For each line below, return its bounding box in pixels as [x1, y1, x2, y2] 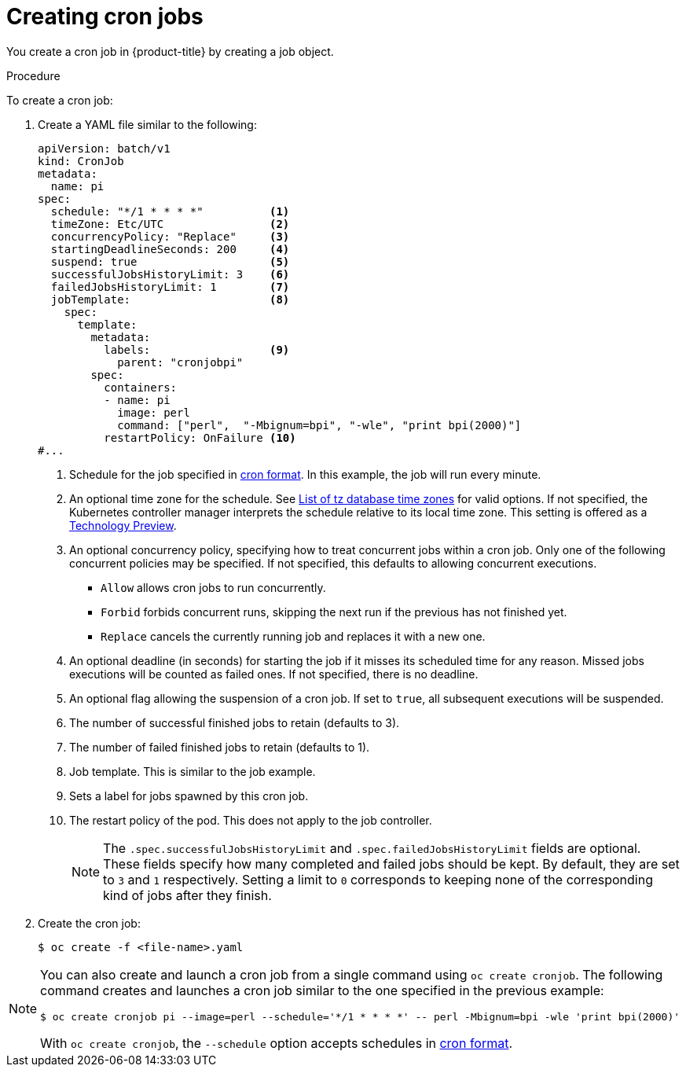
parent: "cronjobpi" [117, 355, 244, 369]
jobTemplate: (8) [50, 292, 290, 306]
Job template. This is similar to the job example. [69, 764, 316, 778]
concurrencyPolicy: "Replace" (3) [50, 230, 290, 243]
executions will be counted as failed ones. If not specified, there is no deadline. [69, 667, 479, 681]
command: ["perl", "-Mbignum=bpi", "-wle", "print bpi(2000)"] [117, 418, 522, 432]
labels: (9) [104, 343, 290, 356]
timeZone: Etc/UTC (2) [50, 217, 290, 230]
